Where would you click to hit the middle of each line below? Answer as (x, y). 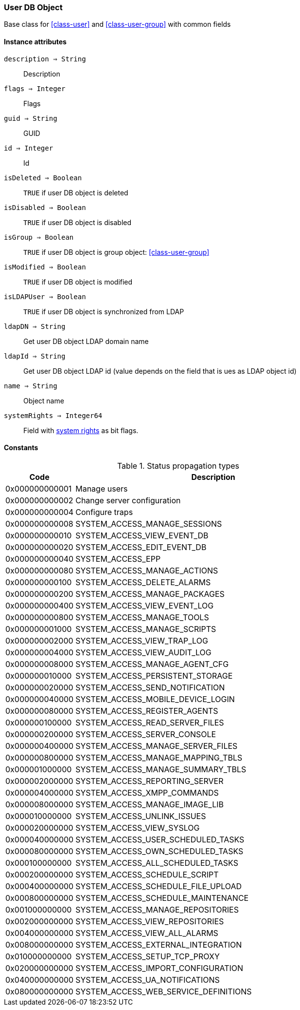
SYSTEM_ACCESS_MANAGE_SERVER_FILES (157, 746)
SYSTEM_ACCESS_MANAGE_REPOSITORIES (157, 909)
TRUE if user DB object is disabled (78, 222)
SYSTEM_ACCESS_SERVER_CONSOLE (146, 734)
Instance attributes (35, 41)
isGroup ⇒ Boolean (39, 237)
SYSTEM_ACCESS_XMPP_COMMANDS (147, 792)
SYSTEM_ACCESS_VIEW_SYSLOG (138, 828)
